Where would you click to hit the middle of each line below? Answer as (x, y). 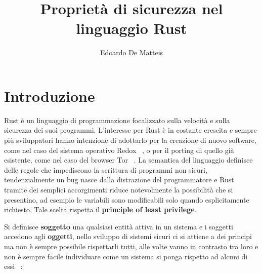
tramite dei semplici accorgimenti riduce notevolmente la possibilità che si (119, 189)
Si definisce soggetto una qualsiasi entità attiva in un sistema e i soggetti (119, 226)
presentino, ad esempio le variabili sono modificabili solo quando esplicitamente (127, 199)
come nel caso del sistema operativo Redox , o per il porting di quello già (119, 150)
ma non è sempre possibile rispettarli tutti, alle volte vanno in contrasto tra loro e (131, 246)
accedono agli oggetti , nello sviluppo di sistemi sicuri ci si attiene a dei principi (128, 236)
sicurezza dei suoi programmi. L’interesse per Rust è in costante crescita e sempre (130, 130)
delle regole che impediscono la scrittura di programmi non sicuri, (106, 169)
